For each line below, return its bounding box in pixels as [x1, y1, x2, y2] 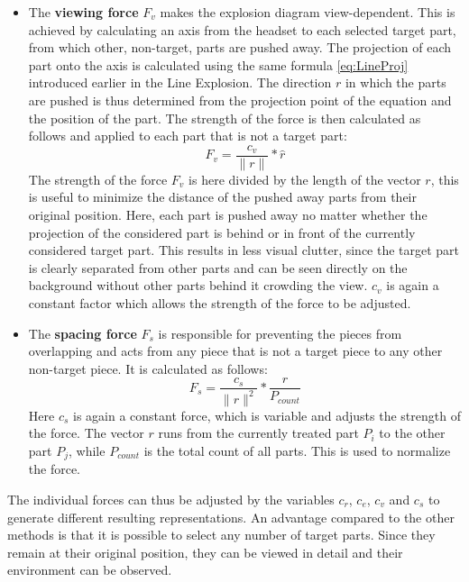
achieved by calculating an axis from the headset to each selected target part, [28, 20, 456, 39]
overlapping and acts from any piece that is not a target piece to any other [28, 341, 443, 360]
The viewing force [28, 3, 139, 21]
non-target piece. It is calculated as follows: [28, 359, 268, 377]
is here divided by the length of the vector [189, 169, 421, 188]
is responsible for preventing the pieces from [158, 323, 402, 342]
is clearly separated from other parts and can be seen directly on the [28, 258, 408, 277]
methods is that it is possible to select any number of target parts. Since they [7, 525, 436, 544]
